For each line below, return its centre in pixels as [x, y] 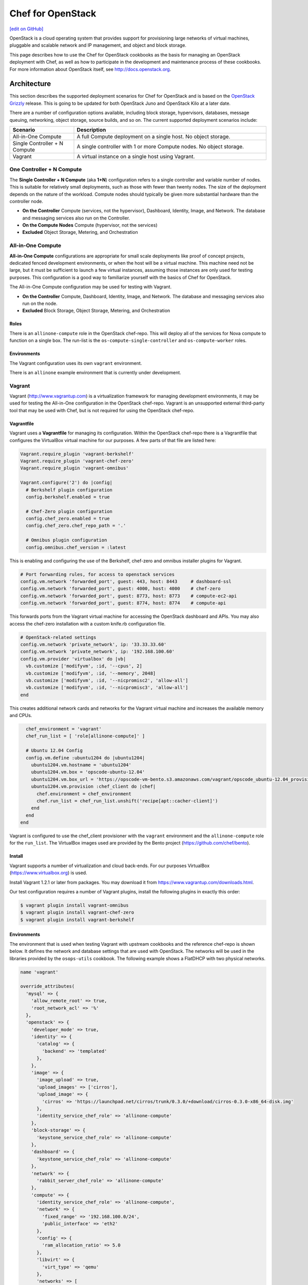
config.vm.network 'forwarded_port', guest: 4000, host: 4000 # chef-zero [120, 589]
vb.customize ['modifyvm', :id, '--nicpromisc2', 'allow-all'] [107, 680]
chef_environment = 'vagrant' [64, 729]
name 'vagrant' [39, 972]
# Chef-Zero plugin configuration [69, 511]
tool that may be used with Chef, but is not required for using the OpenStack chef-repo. [102, 410]
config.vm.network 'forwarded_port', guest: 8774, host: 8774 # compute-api [123, 603]
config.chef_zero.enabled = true [68, 519]
